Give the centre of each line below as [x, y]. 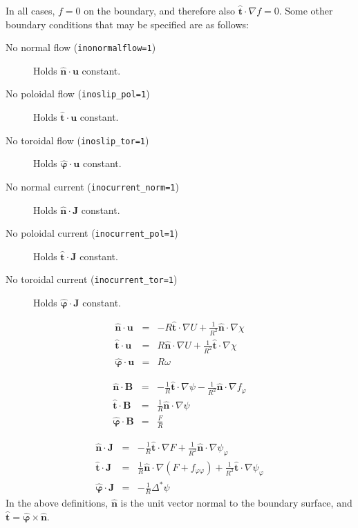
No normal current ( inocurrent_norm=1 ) [92, 186]
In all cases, [30, 10]
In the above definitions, [57, 502]
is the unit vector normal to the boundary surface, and [236, 502]
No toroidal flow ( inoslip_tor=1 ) [77, 140]
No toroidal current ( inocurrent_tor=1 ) [92, 279]
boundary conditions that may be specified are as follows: [127, 24]
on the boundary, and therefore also [159, 10]
